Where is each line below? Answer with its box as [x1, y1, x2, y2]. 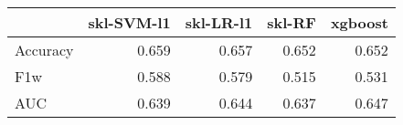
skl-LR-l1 [185, 12, 253, 33]
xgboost [330, 12, 388, 33]
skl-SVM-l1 [88, 12, 171, 33]
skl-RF [267, 12, 316, 33]
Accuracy [15, 39, 74, 60]
